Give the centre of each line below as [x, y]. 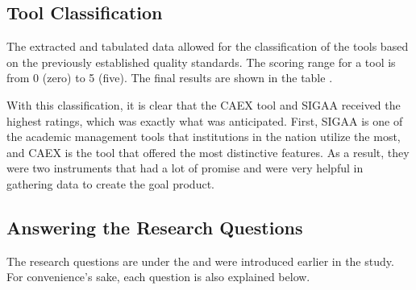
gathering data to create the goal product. [110, 183]
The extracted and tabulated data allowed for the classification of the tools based [208, 46]
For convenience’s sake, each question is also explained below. [158, 277]
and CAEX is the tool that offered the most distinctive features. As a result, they [208, 152]
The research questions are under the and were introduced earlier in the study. [200, 261]
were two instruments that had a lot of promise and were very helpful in [185, 168]
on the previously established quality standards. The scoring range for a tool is [201, 62]
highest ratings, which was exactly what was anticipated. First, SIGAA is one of [205, 120]
